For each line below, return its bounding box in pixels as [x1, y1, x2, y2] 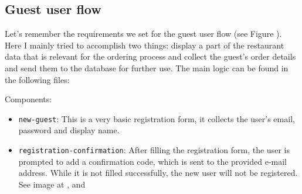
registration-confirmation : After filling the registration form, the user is [18, 144, 290, 156]
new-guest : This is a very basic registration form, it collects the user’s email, [18, 112, 295, 124]
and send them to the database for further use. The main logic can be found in [5, 61, 289, 74]
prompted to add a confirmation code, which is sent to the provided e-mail [18, 155, 287, 167]
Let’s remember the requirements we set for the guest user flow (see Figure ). [5, 27, 282, 40]
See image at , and [18, 178, 86, 190]
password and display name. [18, 124, 120, 136]
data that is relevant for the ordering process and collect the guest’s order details [5, 50, 296, 63]
